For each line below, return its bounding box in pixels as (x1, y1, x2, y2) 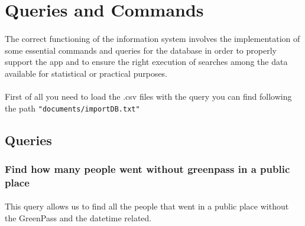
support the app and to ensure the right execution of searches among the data (5, 55, 288, 68)
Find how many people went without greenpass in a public (5, 161, 290, 176)
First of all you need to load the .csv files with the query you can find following (5, 90, 292, 102)
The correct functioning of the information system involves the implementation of (5, 32, 300, 44)
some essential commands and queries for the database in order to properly (5, 44, 277, 56)
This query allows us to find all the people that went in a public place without (5, 200, 289, 212)
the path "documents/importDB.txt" (5, 101, 140, 114)
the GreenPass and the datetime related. (5, 211, 152, 224)
